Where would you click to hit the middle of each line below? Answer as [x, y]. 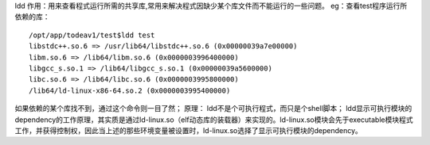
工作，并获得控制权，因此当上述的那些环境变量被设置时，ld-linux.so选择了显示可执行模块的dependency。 [188, 130]
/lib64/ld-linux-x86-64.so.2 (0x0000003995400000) [130, 90]
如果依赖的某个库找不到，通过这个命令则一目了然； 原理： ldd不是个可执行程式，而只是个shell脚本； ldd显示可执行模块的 [213, 109]
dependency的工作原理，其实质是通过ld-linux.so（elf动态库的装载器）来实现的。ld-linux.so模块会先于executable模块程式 [214, 120]
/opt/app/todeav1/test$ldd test [92, 35]
